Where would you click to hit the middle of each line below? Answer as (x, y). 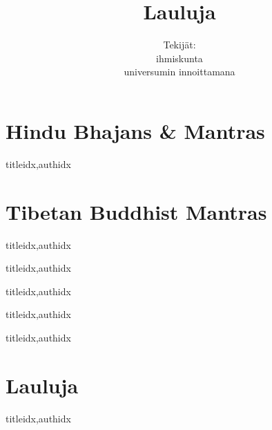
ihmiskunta (179, 58)
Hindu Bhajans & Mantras (135, 130)
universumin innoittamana (179, 72)
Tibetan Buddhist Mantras (136, 211)
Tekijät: (179, 45)
